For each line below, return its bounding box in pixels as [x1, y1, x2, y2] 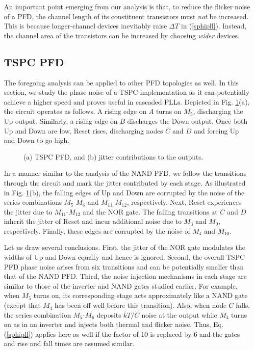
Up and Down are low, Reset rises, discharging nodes [4, 125, 163, 135]
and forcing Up [194, 125, 239, 135]
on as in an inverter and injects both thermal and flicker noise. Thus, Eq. [4, 319, 224, 329]
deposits [97, 309, 121, 320]
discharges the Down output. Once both [127, 115, 248, 126]
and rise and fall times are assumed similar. [4, 338, 135, 349]
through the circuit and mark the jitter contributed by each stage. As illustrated [4, 177, 246, 188]
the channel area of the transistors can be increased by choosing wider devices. [4, 30, 240, 40]
